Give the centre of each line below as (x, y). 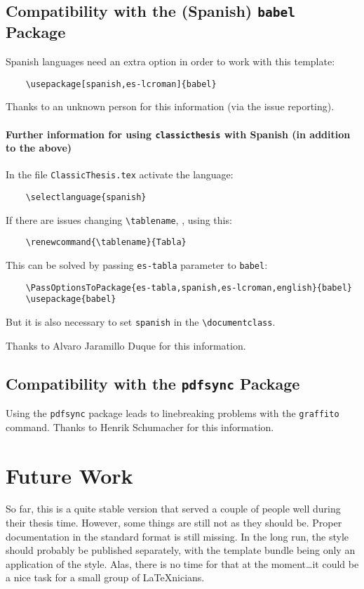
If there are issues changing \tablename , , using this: (119, 219)
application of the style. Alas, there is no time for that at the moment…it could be (182, 563)
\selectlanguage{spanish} (86, 198)
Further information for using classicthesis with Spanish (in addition (178, 134)
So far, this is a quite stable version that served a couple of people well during (173, 509)
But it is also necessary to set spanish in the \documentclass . (141, 322)
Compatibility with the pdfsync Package (153, 383)
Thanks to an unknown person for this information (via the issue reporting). (170, 106)
